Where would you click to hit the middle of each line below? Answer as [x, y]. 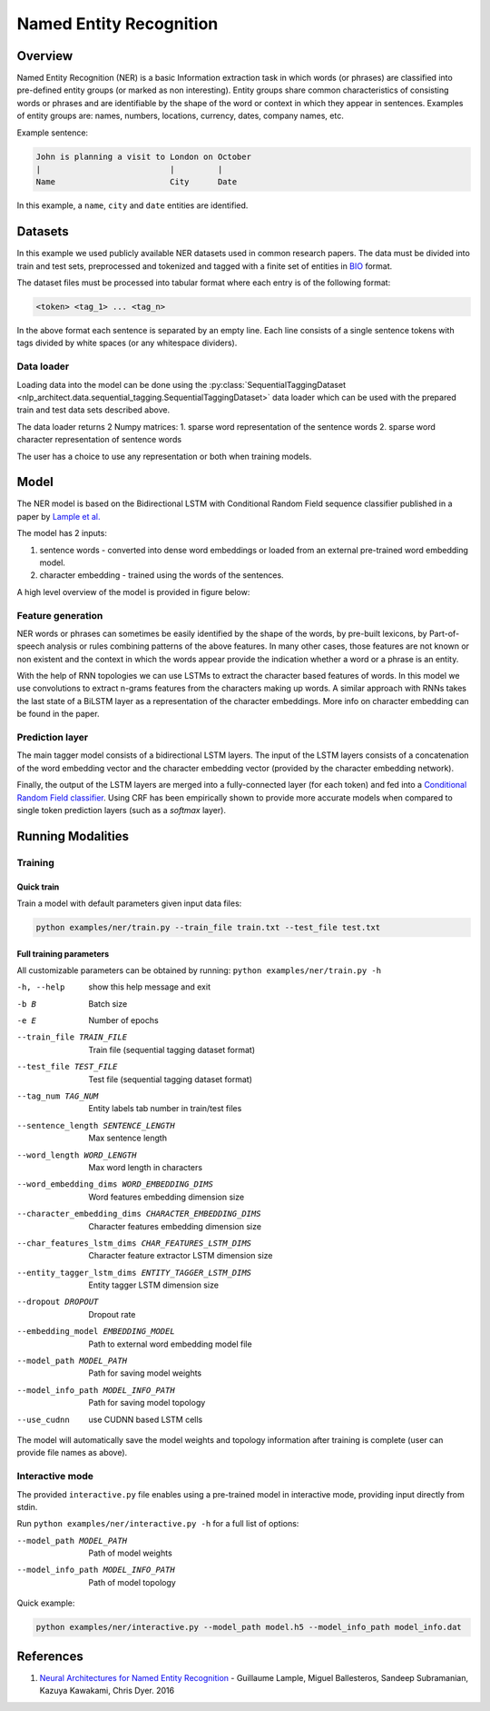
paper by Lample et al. [59, 516]
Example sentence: [53, 133]
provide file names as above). [72, 1453]
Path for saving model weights [145, 1373]
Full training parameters [63, 953]
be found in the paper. [58, 714]
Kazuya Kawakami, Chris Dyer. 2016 [107, 1691]
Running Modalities [73, 836]
